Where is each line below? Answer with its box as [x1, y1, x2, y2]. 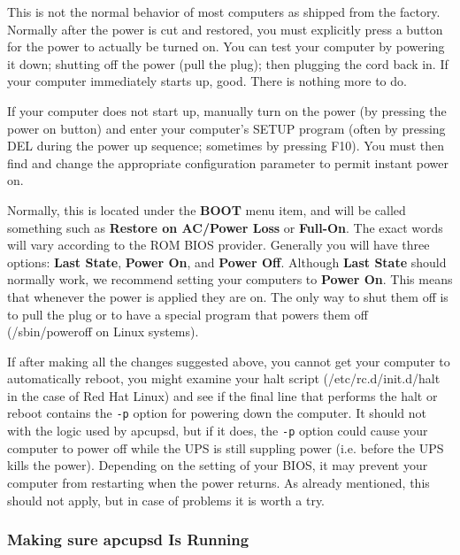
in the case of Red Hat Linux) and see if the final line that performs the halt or [7, 386, 438, 405]
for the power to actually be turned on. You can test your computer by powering [7, 37, 445, 56]
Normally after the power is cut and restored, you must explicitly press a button [7, 19, 443, 38]
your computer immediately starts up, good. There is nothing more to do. [7, 72, 407, 90]
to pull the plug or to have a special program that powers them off [7, 304, 368, 323]
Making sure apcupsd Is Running [7, 528, 249, 551]
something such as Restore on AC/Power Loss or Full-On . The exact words [7, 218, 443, 236]
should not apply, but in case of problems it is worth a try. [7, 490, 326, 509]
